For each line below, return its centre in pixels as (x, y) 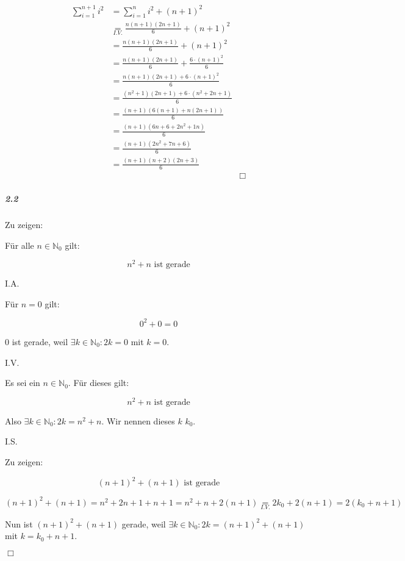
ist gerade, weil (40, 341)
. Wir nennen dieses (138, 420)
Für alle (20, 245)
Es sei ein (23, 383)
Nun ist (19, 523)
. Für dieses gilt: (99, 383)
